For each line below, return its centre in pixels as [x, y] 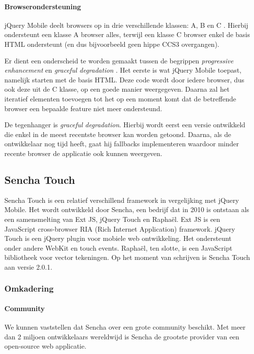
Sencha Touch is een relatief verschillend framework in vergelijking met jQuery [122, 200]
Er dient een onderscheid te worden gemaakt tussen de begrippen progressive [119, 60]
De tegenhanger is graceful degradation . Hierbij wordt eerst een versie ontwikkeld [125, 125]
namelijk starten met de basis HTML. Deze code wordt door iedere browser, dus [125, 79]
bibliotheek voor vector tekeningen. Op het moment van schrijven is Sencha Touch [127, 257]
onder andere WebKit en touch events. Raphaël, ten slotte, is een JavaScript [118, 247]
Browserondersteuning [43, 6]
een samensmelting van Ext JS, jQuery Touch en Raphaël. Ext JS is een [112, 219]
